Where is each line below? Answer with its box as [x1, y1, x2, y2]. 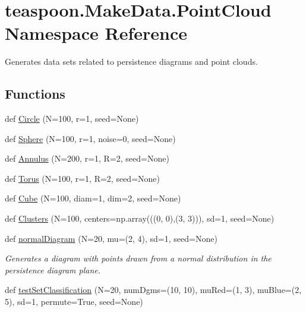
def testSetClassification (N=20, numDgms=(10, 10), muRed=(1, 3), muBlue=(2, [5, 283, 302, 296]
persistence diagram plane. [5, 263, 101, 276]
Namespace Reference [5, 21, 187, 45]
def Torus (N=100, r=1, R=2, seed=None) [5, 172, 160, 184]
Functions [5, 84, 65, 103]
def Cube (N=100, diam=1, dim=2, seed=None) [5, 192, 181, 204]
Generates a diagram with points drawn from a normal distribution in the [5, 252, 272, 264]
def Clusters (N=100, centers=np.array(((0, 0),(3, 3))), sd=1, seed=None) [5, 212, 275, 225]
